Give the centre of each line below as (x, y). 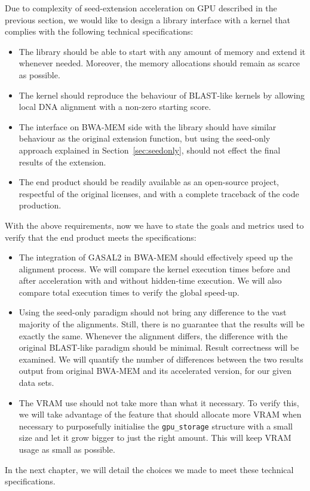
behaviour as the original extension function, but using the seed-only (145, 138)
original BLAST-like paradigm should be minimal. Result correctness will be (159, 347)
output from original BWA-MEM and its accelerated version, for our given (155, 371)
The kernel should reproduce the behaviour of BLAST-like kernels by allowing (162, 95)
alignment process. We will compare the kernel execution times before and (154, 268)
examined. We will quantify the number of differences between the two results (161, 359)
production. (40, 205)
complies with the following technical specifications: (99, 31)
